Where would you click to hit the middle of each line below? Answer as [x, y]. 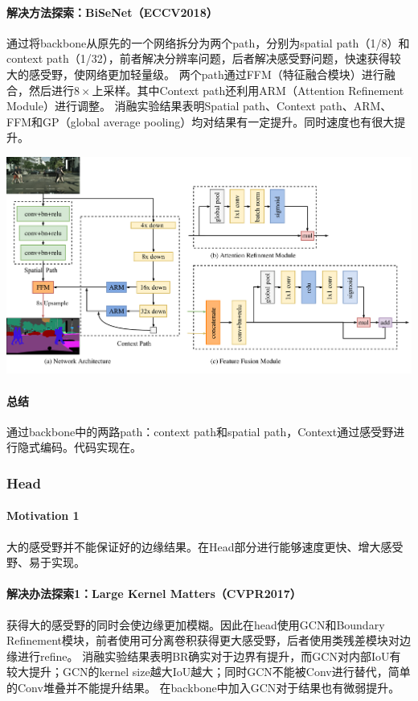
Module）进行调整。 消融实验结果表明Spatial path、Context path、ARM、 [199, 106]
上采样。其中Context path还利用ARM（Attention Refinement [248, 90]
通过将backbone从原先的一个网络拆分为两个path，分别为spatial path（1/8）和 [208, 42]
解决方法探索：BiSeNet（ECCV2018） [112, 12]
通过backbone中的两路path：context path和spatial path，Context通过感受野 [200, 431]
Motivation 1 [43, 515]
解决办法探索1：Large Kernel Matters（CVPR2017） [154, 594]
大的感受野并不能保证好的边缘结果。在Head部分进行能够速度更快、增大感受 [205, 546]
